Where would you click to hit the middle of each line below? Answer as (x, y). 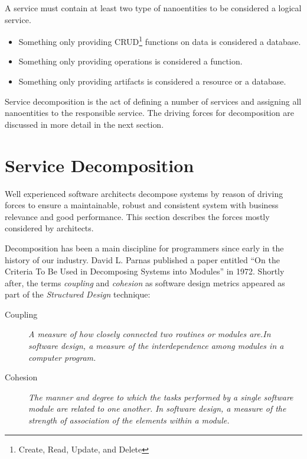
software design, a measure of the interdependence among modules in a (156, 346)
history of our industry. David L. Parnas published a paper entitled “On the (142, 259)
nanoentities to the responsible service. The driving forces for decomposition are (149, 113)
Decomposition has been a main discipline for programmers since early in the (144, 248)
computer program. (62, 357)
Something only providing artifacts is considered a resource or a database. (152, 81)
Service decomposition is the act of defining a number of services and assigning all (153, 101)
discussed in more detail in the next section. (84, 124)
